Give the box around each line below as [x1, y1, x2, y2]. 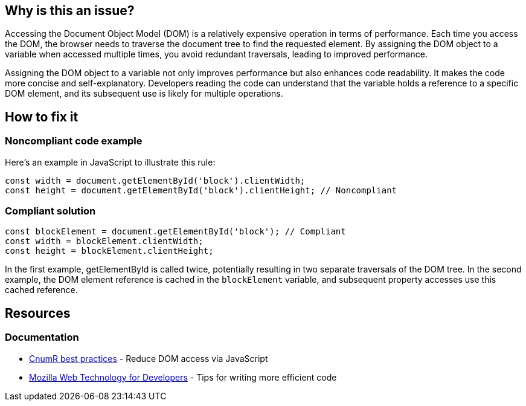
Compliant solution [5, 205, 96, 217]
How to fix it [5, 109, 79, 124]
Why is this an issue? [5, 3, 135, 18]
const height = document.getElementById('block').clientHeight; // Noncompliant [5, 185, 397, 195]
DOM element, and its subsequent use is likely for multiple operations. [5, 88, 283, 99]
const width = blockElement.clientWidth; [5, 236, 204, 246]
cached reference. [5, 285, 78, 295]
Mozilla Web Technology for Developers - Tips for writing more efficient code [29, 372, 337, 382]
